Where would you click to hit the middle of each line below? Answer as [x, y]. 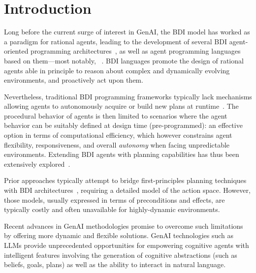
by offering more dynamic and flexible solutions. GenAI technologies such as [119, 235]
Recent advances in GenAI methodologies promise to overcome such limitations [124, 226]
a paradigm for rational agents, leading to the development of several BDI [115, 41]
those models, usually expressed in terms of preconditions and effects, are [114, 199]
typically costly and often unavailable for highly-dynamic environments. [112, 209]
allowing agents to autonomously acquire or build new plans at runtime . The [121, 106]
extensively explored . [37, 164]
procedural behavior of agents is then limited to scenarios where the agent [116, 115]
